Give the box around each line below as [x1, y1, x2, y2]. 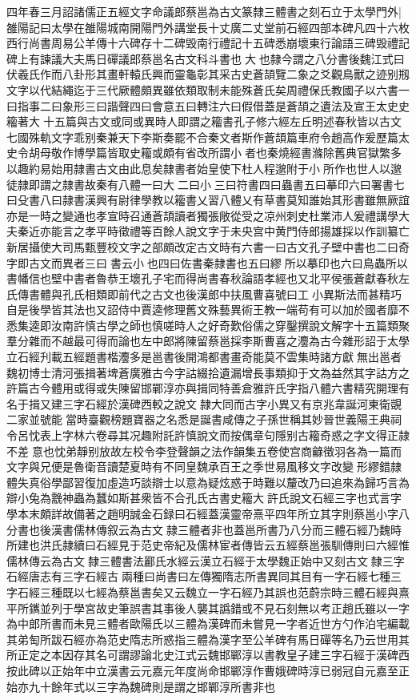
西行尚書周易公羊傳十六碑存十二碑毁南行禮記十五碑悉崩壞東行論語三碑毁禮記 [6, 34, 410, 51]
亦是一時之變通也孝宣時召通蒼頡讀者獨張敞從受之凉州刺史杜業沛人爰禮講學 [6, 207, 398, 223]
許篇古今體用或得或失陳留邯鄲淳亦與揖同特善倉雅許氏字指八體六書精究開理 [6, 380, 398, 396]
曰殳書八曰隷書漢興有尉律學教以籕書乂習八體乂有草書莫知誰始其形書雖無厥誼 [6, 191, 410, 208]
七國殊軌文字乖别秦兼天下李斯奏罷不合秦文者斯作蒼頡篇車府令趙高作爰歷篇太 [6, 128, 410, 145]
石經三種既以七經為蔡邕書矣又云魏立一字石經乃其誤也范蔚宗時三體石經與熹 [17, 583, 410, 600]
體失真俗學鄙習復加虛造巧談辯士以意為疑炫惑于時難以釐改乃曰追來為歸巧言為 [6, 473, 410, 490]
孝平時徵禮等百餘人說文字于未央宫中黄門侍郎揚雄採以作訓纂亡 [84, 223, 410, 239]
